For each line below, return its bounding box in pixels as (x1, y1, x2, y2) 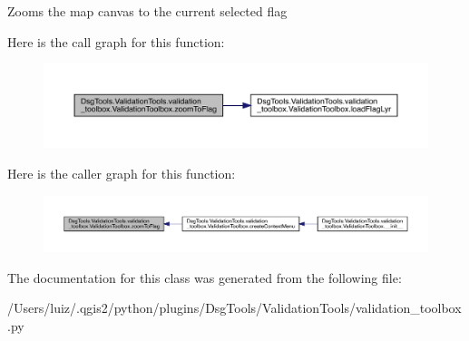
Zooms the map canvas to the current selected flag (7, 2, 288, 20)
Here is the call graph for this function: (7, 32, 225, 51)
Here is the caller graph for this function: (7, 163, 236, 182)
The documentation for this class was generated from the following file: (7, 268, 402, 287)
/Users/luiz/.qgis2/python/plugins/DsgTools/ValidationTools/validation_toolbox (7, 298, 462, 317)
